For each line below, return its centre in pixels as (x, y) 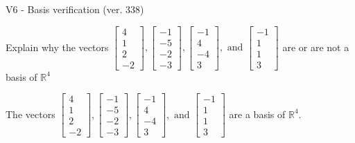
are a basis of (257, 114)
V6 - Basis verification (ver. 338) (75, 9)
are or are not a (316, 47)
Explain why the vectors (57, 47)
